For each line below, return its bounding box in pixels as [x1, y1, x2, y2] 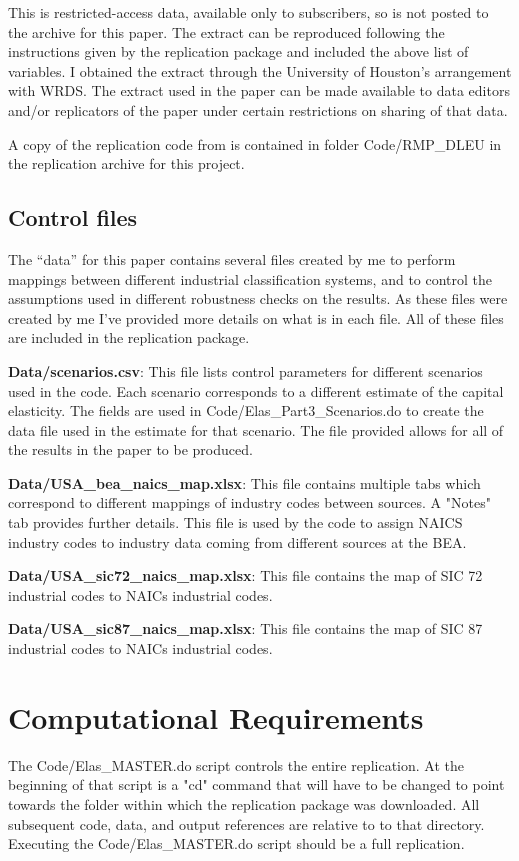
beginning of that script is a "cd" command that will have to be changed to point [8, 774, 505, 795]
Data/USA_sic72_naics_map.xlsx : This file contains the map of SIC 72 [8, 565, 483, 586]
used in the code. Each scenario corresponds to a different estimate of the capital [8, 380, 504, 401]
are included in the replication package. [8, 327, 250, 348]
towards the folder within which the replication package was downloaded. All [8, 793, 480, 814]
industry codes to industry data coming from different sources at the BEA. [8, 531, 467, 552]
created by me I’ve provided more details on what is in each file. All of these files [8, 307, 504, 328]
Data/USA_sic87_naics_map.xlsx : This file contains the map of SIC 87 [8, 618, 483, 639]
